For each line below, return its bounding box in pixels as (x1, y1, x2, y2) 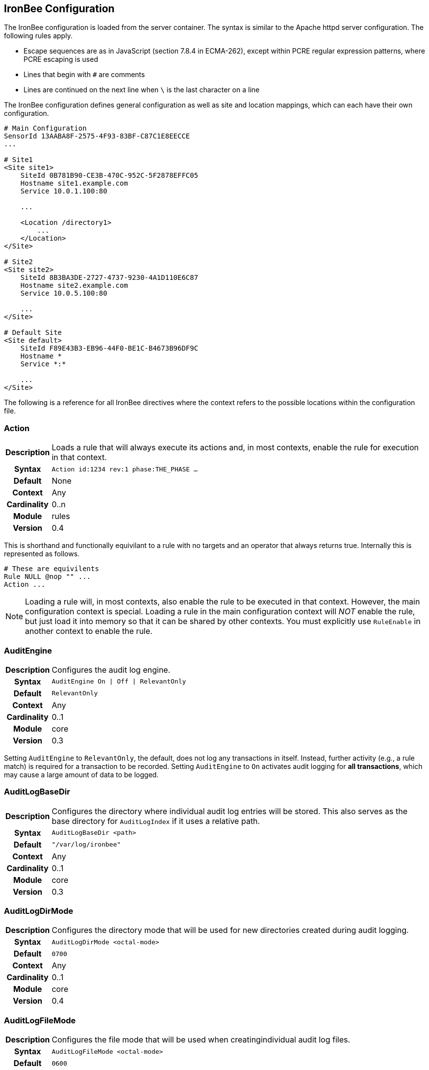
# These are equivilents (4, 565, 99, 573)
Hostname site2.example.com (20, 281, 128, 290)
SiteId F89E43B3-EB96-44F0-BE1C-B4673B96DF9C (20, 344, 199, 353)
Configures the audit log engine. (51, 664, 171, 675)
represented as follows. (4, 549, 80, 558)
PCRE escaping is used (24, 55, 98, 64)
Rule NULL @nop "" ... (4, 573, 91, 581)
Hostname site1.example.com (20, 179, 128, 188)
